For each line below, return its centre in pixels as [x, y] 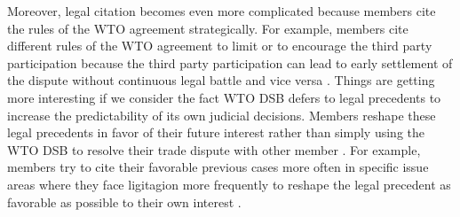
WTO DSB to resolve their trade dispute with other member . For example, [214, 149]
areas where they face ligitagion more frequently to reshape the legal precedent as [229, 184]
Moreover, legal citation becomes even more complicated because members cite [222, 11]
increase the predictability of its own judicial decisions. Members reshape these [222, 115]
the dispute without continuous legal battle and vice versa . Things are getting [221, 80]
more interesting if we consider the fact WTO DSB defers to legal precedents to [224, 97]
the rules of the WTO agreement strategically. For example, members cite [208, 28]
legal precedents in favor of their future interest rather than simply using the [216, 132]
